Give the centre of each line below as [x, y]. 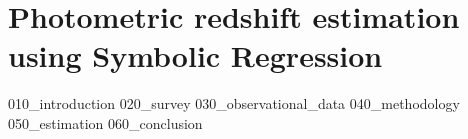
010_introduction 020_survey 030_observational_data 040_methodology [234, 103]
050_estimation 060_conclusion [105, 122]
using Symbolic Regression [195, 55]
